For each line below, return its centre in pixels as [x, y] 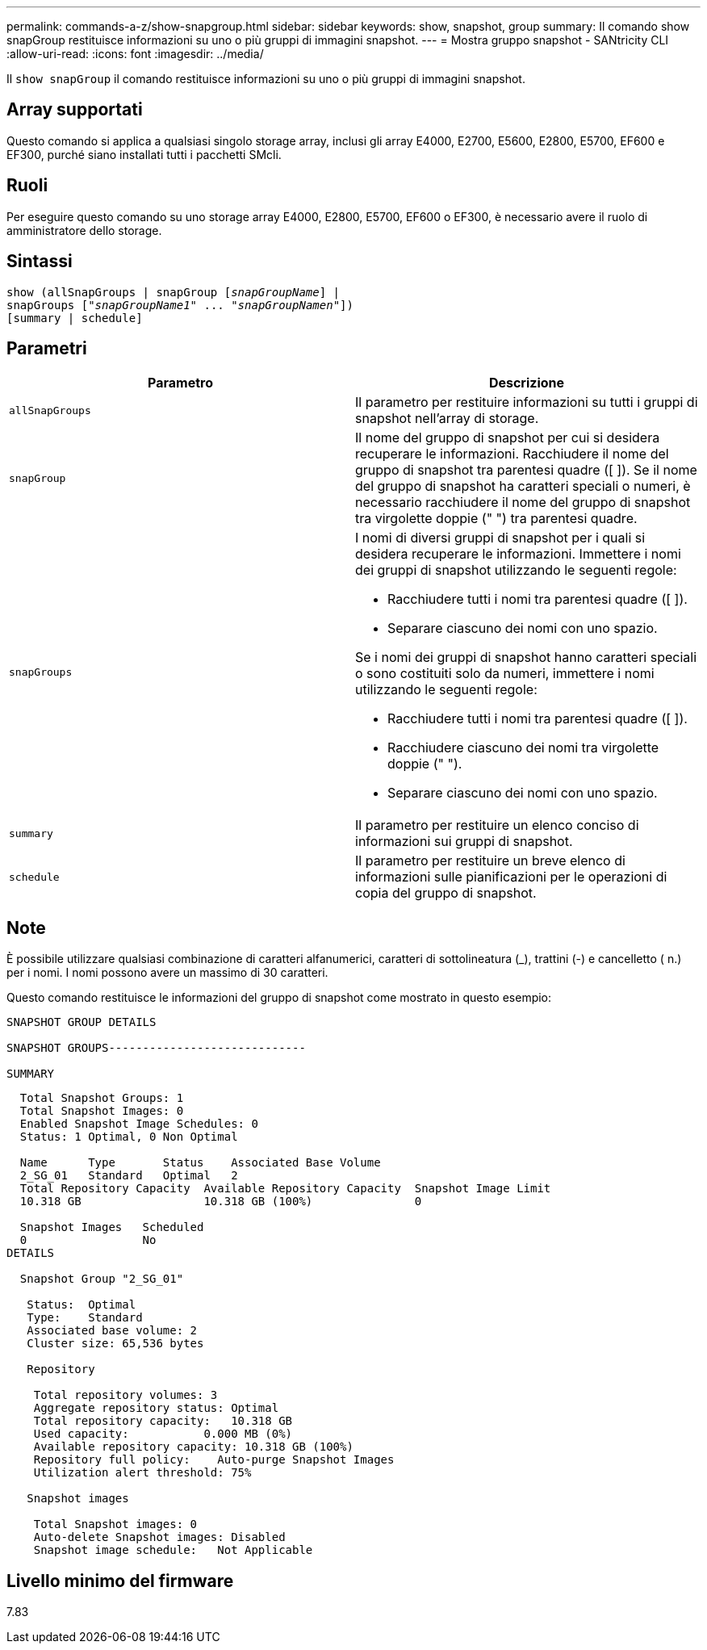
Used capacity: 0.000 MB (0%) [163, 1434]
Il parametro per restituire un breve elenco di [490, 861]
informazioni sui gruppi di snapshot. [464, 842]
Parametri [47, 348]
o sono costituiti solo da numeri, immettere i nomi [505, 674]
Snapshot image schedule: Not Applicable [173, 1550]
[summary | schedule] [75, 318]
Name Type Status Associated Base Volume [200, 1163]
